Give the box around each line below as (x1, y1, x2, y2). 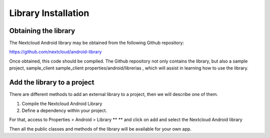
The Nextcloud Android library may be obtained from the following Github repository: (9, 40, 184, 46)
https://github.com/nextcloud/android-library (9, 49, 102, 55)
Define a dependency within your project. (21, 107, 107, 113)
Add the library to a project (9, 78, 94, 87)
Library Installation (9, 7, 89, 18)
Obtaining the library (9, 26, 75, 35)
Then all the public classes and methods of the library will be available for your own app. (9, 125, 192, 132)
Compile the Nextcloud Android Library (21, 100, 102, 106)
